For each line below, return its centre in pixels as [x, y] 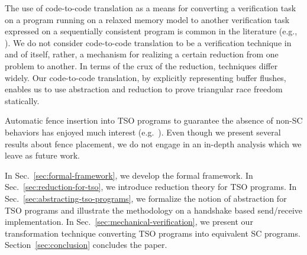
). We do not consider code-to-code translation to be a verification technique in [148, 42]
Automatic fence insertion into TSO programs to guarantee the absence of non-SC [154, 120]
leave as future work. [42, 155]
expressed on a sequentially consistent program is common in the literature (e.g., [151, 31]
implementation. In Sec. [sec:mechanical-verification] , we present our [129, 222]
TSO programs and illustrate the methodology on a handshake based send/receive [153, 210]
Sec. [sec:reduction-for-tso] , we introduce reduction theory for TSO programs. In [151, 187]
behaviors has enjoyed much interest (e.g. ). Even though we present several [143, 132]
